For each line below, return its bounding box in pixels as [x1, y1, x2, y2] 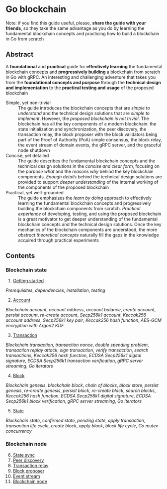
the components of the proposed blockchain [18, 184, 109, 190]
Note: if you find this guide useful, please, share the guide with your [5, 20, 146, 26]
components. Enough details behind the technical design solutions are [18, 173, 162, 180]
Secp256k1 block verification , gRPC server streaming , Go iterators [5, 398, 142, 404]
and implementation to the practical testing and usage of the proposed [5, 85, 154, 91]
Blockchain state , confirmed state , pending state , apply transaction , [5, 417, 146, 424]
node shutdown [18, 147, 50, 153]
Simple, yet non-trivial [5, 100, 51, 106]
